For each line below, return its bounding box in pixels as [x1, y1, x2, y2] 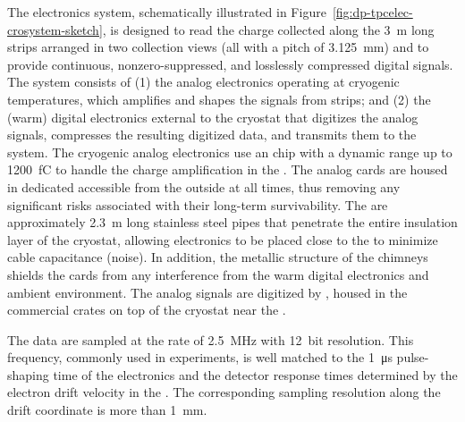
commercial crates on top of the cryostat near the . [7, 300, 286, 319]
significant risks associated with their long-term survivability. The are [7, 195, 388, 214]
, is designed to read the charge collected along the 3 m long [102, 20, 435, 38]
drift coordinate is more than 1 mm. [7, 401, 207, 419]
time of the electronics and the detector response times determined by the [53, 365, 458, 384]
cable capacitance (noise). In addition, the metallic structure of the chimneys [7, 248, 428, 266]
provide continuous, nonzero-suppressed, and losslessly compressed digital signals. [7, 55, 453, 73]
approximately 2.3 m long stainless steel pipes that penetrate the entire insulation [7, 213, 458, 232]
